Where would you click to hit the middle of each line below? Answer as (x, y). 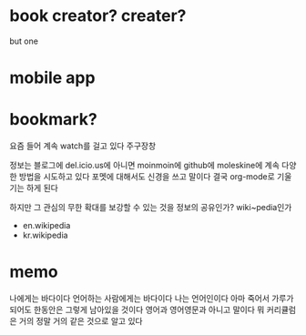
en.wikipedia (46, 226)
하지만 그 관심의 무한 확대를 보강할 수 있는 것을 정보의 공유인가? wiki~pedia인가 (151, 208)
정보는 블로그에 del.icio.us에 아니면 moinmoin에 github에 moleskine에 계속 (145, 166)
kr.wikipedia (45, 235)
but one (24, 41)
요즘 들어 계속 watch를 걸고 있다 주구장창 (83, 146)
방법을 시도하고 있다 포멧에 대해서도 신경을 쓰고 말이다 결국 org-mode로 (147, 177)
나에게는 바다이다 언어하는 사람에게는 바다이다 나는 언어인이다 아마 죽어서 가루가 (152, 298)
